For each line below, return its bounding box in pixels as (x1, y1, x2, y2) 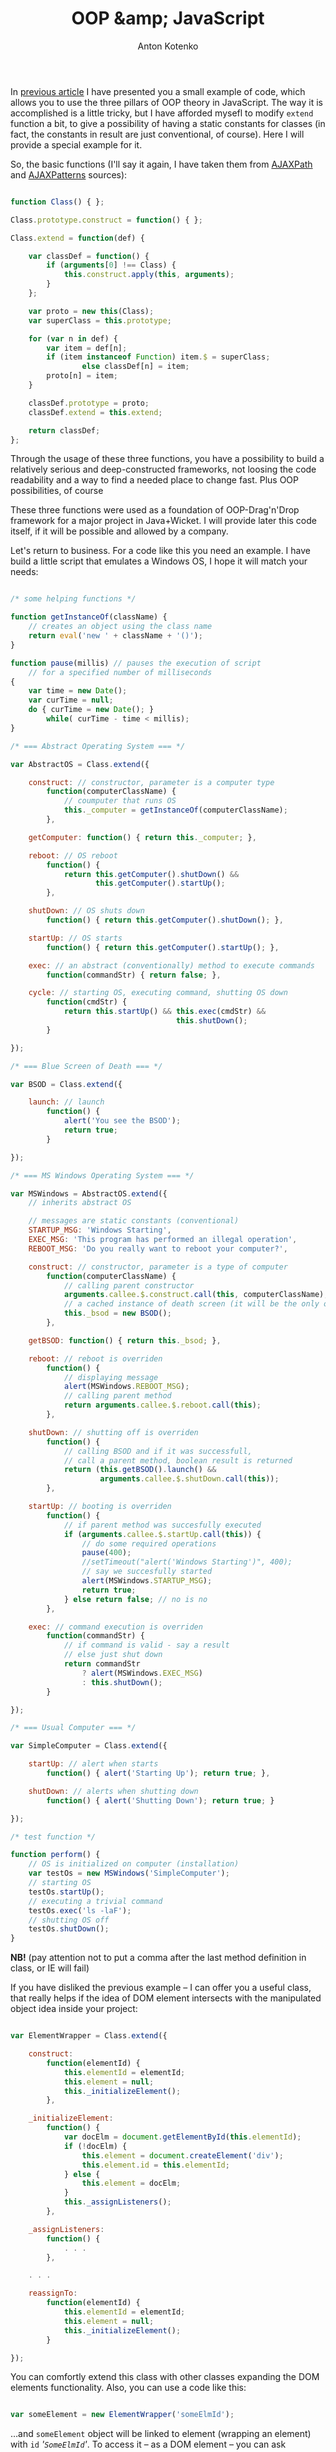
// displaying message (63, 1372, 159, 1382)
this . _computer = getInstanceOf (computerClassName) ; (63, 805, 288, 816)
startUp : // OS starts (28, 933, 123, 943)
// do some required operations (81, 1538, 217, 1549)
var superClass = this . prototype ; (28, 315, 172, 326)
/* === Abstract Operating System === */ (10, 741, 186, 751)
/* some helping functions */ (10, 594, 137, 604)
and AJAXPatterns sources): (10, 168, 128, 181)
